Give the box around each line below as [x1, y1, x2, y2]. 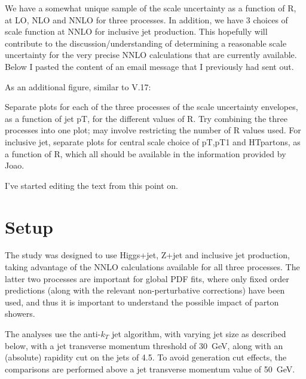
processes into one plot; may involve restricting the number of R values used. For [5, 124, 301, 136]
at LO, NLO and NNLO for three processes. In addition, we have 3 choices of [5, 13, 288, 26]
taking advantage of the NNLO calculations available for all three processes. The [5, 261, 300, 273]
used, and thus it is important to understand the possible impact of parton [5, 295, 279, 308]
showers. [5, 307, 35, 320]
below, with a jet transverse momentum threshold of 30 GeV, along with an [5, 339, 283, 352]
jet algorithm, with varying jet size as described [111, 328, 286, 340]
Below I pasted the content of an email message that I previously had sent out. [5, 60, 294, 72]
